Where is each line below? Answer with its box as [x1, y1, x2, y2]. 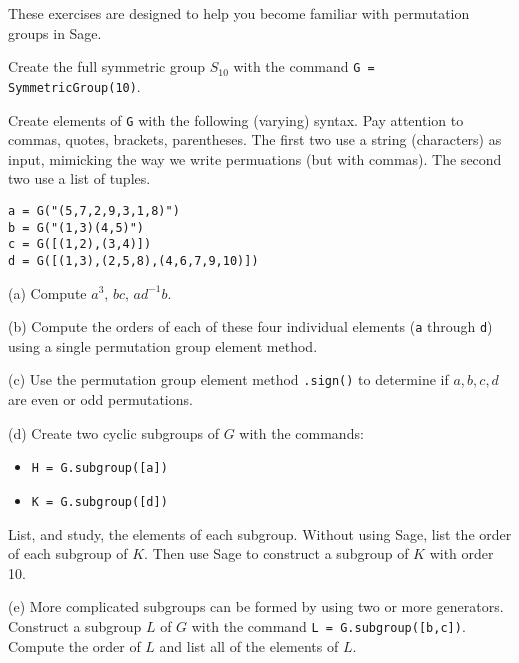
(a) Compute [8, 282, 87, 303]
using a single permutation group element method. [8, 335, 318, 356]
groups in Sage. [8, 22, 102, 43]
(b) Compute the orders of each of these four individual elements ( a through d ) [8, 316, 493, 337]
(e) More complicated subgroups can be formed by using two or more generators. [8, 596, 504, 617]
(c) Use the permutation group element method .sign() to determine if [8, 369, 449, 390]
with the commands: [239, 422, 364, 443]
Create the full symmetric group [8, 56, 205, 77]
